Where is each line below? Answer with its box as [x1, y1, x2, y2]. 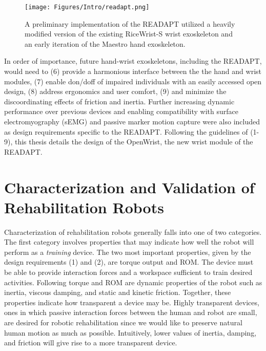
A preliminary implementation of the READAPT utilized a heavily [25, 18, 235, 29]
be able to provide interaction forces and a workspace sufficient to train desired [4, 267, 253, 278]
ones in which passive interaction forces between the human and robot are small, [4, 307, 257, 318]
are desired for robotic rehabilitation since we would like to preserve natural [4, 317, 242, 328]
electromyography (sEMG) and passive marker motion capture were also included [4, 116, 260, 126]
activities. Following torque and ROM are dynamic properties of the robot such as [4, 276, 262, 287]
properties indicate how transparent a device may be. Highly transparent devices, [4, 297, 259, 307]
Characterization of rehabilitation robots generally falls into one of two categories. [4, 226, 262, 237]
